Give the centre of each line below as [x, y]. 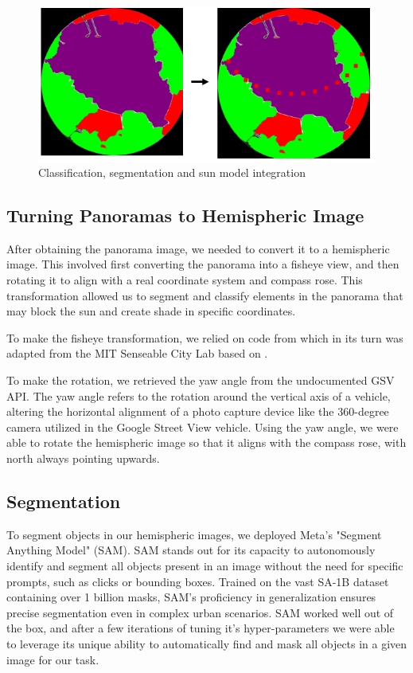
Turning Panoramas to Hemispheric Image [185, 215]
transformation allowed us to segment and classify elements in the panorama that [205, 295]
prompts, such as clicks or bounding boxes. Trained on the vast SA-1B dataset [198, 581]
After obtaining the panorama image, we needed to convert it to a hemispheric [198, 248]
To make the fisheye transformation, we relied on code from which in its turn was [205, 337]
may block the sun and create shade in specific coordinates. [151, 311]
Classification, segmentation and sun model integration [172, 172]
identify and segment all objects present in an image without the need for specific [205, 565]
